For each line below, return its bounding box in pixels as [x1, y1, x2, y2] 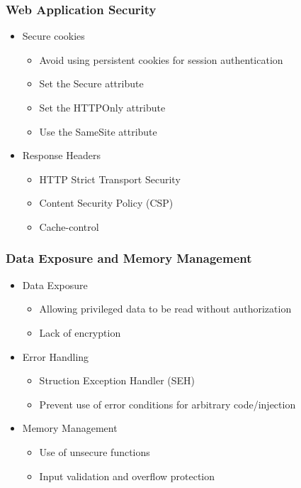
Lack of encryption [39, 325, 121, 340]
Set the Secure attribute [39, 76, 144, 91]
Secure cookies [22, 28, 85, 43]
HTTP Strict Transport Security [39, 171, 181, 186]
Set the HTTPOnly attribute [39, 100, 166, 114]
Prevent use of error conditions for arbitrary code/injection [39, 396, 296, 411]
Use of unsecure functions [39, 444, 150, 459]
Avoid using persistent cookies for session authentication [39, 52, 283, 67]
